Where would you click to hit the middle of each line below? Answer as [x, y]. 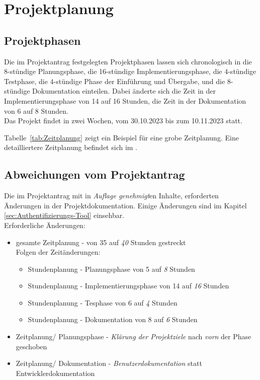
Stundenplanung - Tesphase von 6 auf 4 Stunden [103, 302]
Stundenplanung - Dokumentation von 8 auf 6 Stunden [113, 319]
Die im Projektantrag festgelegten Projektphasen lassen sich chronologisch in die [128, 61]
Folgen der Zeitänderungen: [58, 252]
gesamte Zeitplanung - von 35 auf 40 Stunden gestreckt [101, 242]
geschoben [31, 346]
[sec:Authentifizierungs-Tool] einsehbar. [64, 215]
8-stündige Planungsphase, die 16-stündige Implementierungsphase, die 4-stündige [130, 71]
